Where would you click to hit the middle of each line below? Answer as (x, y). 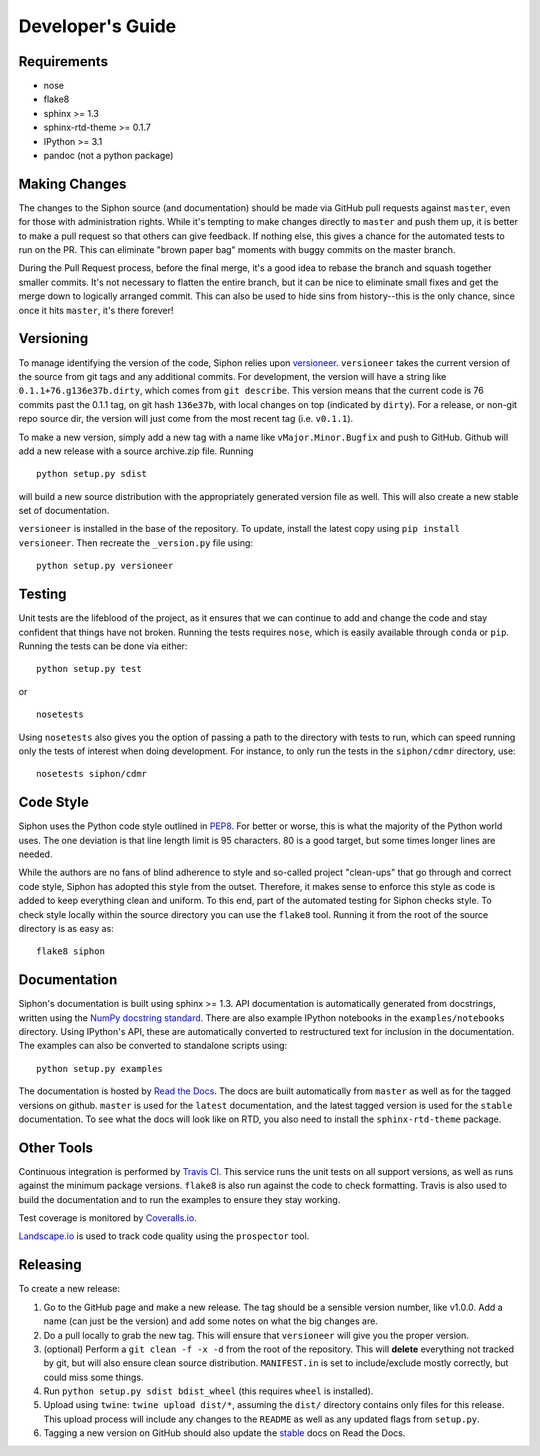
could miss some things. (93, 1377)
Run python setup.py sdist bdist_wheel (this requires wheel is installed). (208, 1391)
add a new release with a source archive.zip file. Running (136, 451)
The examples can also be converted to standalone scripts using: (153, 1046)
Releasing (50, 1265)
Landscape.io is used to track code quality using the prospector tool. (164, 1236)
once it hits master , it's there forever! (96, 310)
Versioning (53, 338)
